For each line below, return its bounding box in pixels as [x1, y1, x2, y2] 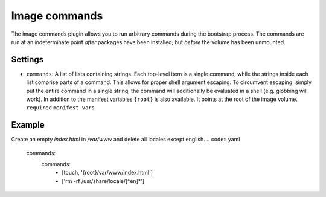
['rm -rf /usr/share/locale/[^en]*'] [62, 177, 145, 184]
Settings [11, 54, 44, 65]
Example [11, 120, 45, 130]
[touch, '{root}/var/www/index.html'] [62, 169, 153, 176]
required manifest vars [26, 105, 95, 111]
